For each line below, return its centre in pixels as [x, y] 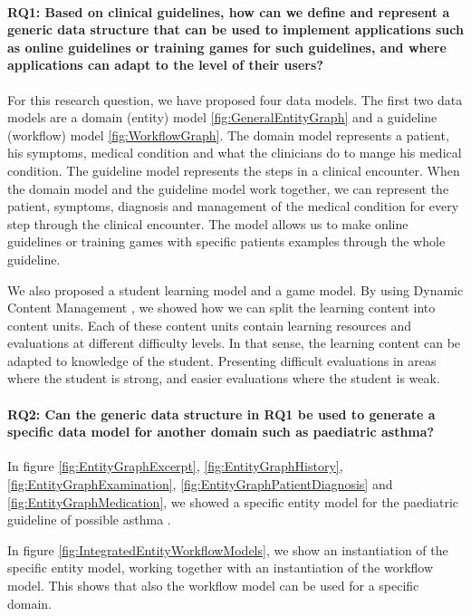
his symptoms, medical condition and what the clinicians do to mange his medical [235, 153]
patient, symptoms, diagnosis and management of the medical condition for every [233, 206]
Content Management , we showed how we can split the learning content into [221, 308]
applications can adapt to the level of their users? [165, 65]
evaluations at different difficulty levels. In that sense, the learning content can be [234, 343]
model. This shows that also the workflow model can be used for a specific [213, 586]
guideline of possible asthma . [89, 520]
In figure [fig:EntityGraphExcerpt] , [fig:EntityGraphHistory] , [175, 466]
